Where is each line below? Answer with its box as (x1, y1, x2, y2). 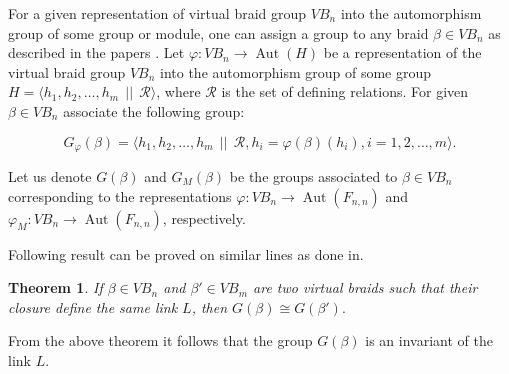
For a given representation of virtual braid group (8, 3, 307, 23)
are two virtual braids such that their (253, 277, 478, 298)
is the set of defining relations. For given (221, 81, 469, 102)
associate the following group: (63, 100, 245, 121)
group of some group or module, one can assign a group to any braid (8, 22, 429, 43)
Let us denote (8, 166, 92, 187)
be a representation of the (323, 42, 482, 63)
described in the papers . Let (8, 42, 185, 63)
